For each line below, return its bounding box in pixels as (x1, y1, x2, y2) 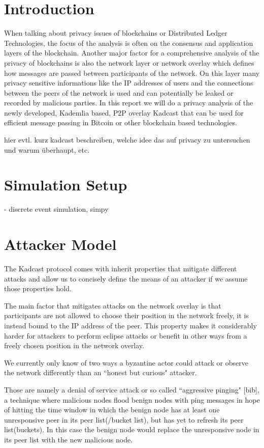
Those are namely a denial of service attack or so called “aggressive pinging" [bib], (4, 384, 259, 395)
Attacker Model (4, 234, 117, 255)
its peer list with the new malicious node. (4, 434, 133, 444)
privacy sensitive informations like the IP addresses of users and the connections (4, 77, 253, 88)
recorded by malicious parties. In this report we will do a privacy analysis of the (4, 97, 253, 108)
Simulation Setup (4, 174, 127, 195)
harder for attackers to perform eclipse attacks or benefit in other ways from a (4, 330, 247, 341)
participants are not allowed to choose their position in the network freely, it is (4, 310, 249, 321)
